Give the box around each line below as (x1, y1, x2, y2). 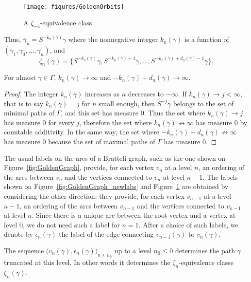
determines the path (175, 245, 235, 255)
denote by (4, 229, 33, 239)
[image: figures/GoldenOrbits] (23, 3, 124, 10)
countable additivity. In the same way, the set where (4, 127, 159, 137)
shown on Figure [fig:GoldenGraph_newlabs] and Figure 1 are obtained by (4, 181, 229, 191)
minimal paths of (4, 108, 54, 118)
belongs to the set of (173, 98, 234, 108)
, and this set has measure (61, 108, 138, 118)
